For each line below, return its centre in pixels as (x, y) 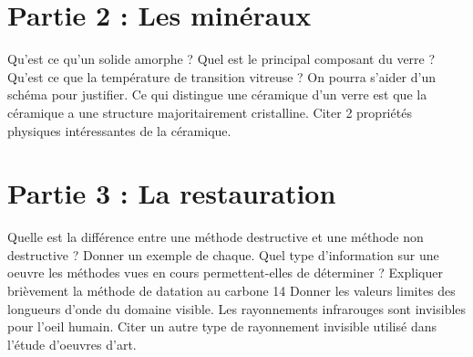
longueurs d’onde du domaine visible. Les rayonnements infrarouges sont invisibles (237, 308)
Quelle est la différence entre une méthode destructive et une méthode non (216, 237)
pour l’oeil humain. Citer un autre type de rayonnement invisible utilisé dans (222, 326)
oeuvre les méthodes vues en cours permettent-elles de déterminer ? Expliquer (225, 273)
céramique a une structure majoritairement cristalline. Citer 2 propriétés (210, 112)
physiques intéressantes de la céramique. (119, 130)
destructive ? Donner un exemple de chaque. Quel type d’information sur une (223, 254)
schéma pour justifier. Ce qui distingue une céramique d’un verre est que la (217, 94)
